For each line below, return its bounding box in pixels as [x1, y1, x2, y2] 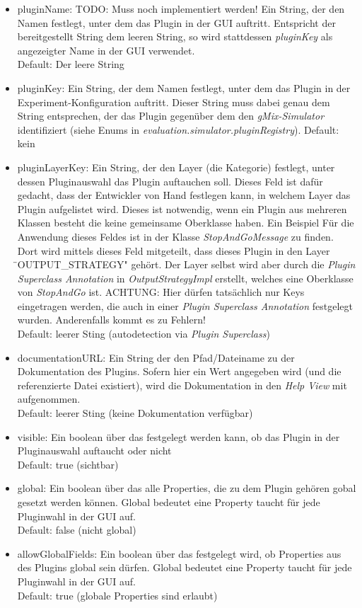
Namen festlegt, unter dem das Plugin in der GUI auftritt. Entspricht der [17, 15, 336, 30]
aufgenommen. [17, 391, 81, 406]
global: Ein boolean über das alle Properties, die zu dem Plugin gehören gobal [17, 481, 356, 495]
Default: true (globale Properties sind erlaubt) [17, 587, 218, 602]
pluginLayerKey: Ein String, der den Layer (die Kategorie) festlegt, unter [17, 159, 335, 174]
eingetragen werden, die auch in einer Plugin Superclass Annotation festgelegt [17, 298, 354, 313]
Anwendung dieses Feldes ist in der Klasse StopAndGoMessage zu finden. [17, 229, 334, 243]
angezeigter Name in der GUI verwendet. [17, 42, 195, 57]
